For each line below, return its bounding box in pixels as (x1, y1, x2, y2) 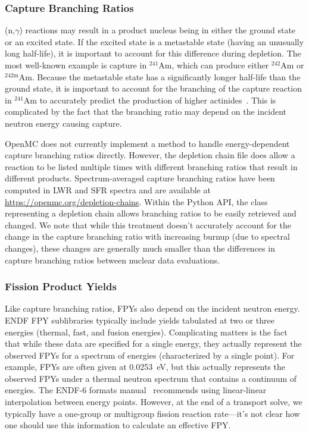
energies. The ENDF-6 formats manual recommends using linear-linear (5, 384, 267, 396)
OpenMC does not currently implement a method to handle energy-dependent (5, 137, 290, 149)
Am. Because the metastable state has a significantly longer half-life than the (18, 70, 301, 83)
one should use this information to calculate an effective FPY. (5, 419, 231, 431)
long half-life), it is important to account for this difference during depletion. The (5, 47, 301, 59)
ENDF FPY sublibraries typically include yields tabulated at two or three (5, 313, 274, 326)
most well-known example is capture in (5, 59, 147, 71)
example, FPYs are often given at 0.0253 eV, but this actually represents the (5, 360, 285, 373)
